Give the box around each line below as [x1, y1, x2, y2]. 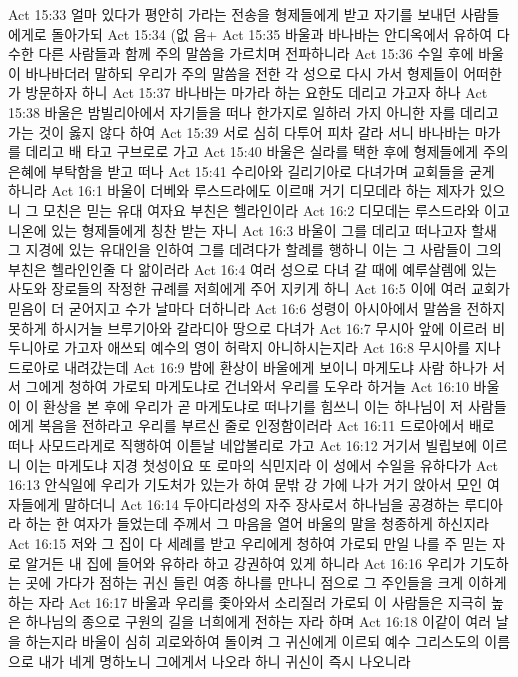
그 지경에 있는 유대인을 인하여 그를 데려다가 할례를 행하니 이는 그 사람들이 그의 [8, 239, 502, 260]
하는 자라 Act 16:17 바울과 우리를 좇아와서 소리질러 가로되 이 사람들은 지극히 [8, 591, 487, 612]
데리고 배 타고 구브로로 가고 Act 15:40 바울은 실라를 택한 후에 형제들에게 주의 [25, 141, 509, 162]
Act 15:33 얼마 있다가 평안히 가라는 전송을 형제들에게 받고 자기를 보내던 [8, 4, 457, 24]
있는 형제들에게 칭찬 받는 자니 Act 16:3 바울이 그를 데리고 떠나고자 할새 [51, 219, 498, 240]
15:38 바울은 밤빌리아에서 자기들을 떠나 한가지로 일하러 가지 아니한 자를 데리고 [8, 101, 499, 122]
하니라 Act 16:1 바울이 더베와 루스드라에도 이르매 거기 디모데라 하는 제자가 [8, 180, 475, 201]
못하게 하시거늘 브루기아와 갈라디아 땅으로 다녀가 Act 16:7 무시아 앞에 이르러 [8, 317, 488, 338]
